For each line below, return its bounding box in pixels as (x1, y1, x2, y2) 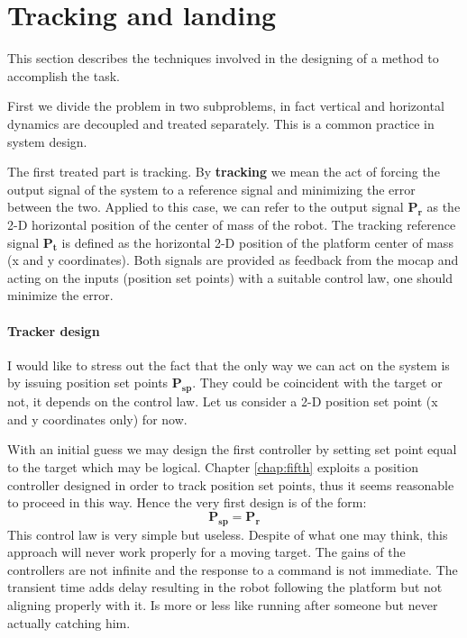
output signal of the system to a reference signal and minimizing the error (7, 179, 416, 198)
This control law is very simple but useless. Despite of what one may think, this (7, 524, 448, 543)
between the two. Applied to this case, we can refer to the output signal (7, 197, 404, 216)
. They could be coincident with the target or (192, 373, 443, 392)
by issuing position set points (7, 373, 169, 392)
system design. (7, 132, 87, 150)
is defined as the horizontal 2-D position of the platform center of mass (61, 232, 453, 251)
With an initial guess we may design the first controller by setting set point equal (7, 440, 457, 459)
